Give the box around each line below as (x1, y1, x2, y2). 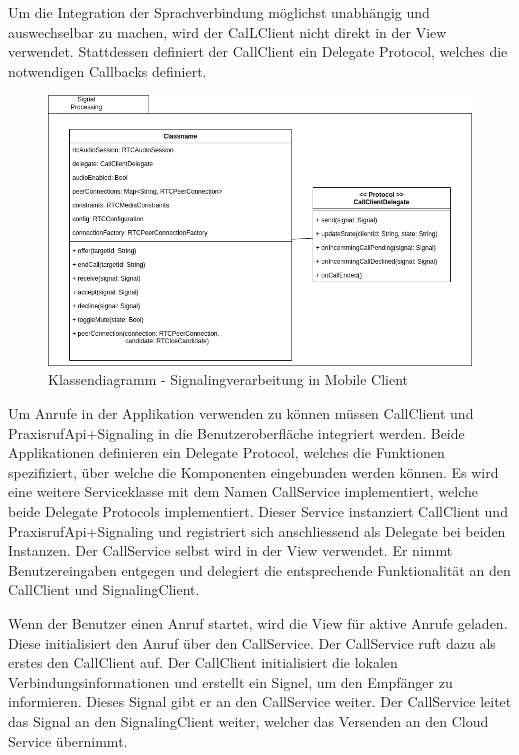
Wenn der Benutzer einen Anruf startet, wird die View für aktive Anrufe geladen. (8, 612, 508, 633)
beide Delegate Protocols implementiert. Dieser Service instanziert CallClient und (8, 501, 508, 522)
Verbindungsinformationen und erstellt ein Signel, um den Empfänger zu (8, 671, 453, 692)
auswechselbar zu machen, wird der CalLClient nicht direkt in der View (8, 21, 447, 42)
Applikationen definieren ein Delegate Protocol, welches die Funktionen (8, 442, 445, 463)
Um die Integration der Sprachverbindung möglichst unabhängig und (8, 2, 430, 22)
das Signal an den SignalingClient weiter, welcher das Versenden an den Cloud (8, 710, 489, 731)
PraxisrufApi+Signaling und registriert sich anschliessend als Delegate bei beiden (8, 520, 506, 541)
